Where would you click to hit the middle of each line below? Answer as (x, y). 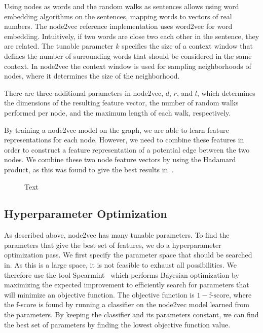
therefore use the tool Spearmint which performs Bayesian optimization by (122, 274)
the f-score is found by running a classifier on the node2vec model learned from (127, 304)
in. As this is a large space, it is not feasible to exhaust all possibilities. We (120, 265)
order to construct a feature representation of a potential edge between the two (127, 149)
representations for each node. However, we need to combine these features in (124, 140)
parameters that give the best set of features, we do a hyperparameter (113, 245)
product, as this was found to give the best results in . (89, 169)
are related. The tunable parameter (59, 46)
